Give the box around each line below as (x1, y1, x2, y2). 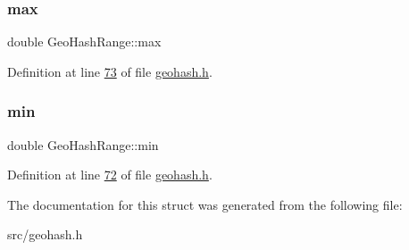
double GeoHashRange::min (7, 135, 159, 154)
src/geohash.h (7, 225, 83, 244)
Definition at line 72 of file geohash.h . (7, 165, 213, 184)
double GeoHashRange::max (7, 32, 162, 51)
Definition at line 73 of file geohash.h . (7, 62, 213, 80)
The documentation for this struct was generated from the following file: (7, 195, 403, 213)
